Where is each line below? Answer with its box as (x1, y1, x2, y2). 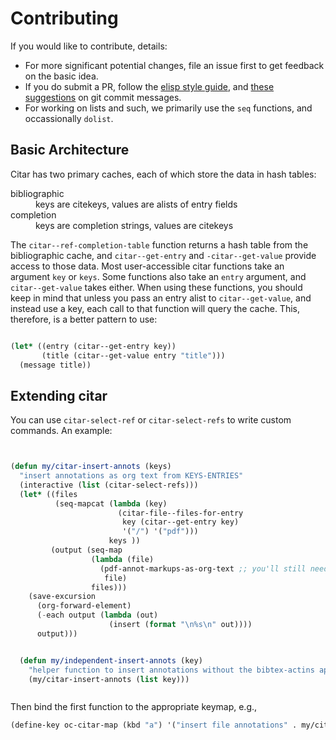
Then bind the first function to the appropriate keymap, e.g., (10, 701, 258, 713)
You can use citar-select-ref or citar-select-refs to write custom (10, 414, 292, 426)
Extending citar (10, 387, 108, 404)
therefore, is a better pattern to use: (10, 313, 158, 325)
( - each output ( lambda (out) (36, 610, 159, 621)
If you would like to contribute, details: (10, 40, 168, 52)
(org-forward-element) (36, 601, 132, 611)
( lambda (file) (90, 554, 155, 564)
